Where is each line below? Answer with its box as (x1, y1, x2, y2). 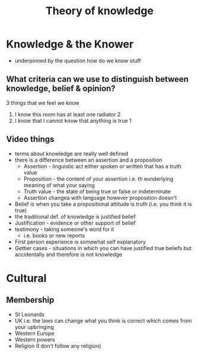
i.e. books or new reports (23, 232, 85, 239)
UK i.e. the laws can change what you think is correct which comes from (14, 317, 192, 324)
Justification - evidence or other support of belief (14, 219, 136, 226)
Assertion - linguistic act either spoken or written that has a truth (23, 162, 182, 169)
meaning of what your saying (23, 181, 95, 188)
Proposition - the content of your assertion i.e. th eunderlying (23, 175, 174, 182)
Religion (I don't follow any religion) (14, 342, 101, 349)
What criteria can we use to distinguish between (6, 74, 189, 84)
